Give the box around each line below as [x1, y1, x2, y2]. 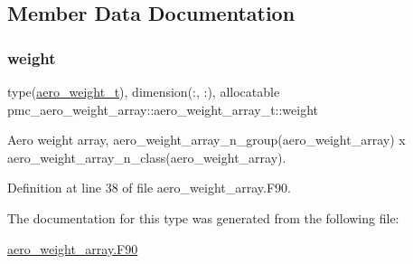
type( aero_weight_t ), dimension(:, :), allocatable [7, 82, 280, 100]
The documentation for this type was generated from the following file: [7, 208, 399, 227]
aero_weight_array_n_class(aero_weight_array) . [7, 147, 286, 166]
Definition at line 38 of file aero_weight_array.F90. [7, 178, 291, 197]
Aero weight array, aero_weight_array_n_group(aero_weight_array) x [7, 130, 406, 149]
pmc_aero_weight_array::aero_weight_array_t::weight [7, 99, 319, 118]
